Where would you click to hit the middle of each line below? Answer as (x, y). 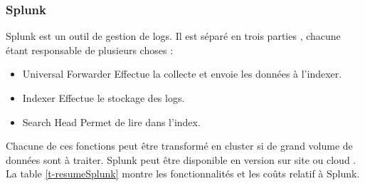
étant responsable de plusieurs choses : (90, 50)
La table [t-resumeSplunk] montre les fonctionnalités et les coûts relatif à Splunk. (183, 174)
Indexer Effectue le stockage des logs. (104, 98)
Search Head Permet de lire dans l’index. (111, 122)
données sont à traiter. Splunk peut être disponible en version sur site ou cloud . (181, 159)
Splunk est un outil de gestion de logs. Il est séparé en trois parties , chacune (173, 36)
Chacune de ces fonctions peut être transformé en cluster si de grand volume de (179, 146)
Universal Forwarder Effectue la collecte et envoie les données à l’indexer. (182, 74)
